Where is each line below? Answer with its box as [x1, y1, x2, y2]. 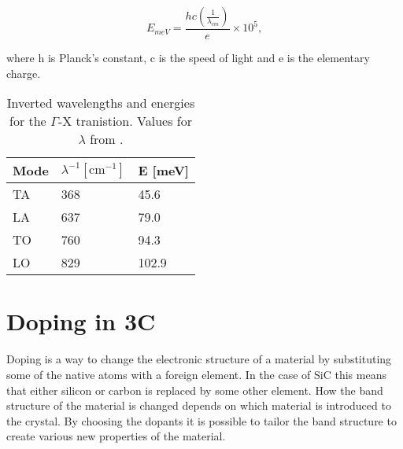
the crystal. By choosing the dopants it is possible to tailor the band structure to [6, 412, 397, 429]
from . [90, 130, 124, 149]
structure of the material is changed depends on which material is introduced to [6, 397, 391, 414]
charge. [6, 64, 41, 81]
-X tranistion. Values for [57, 112, 192, 131]
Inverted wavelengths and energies [6, 94, 195, 112]
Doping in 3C [6, 305, 156, 337]
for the [9, 112, 46, 131]
